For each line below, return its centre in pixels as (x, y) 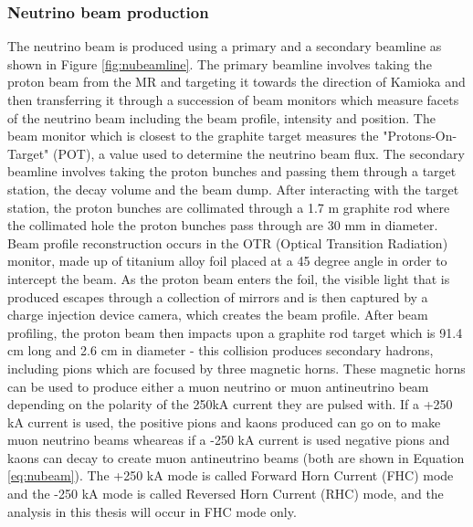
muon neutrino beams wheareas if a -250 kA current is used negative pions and (229, 440)
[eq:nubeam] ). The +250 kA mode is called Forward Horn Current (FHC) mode (231, 475)
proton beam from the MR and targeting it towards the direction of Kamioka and (236, 82)
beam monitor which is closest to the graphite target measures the (193, 136)
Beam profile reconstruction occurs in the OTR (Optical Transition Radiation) (228, 242)
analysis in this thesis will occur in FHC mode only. (152, 511)
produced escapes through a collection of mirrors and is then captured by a (218, 296)
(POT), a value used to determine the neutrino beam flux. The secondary (258, 153)
